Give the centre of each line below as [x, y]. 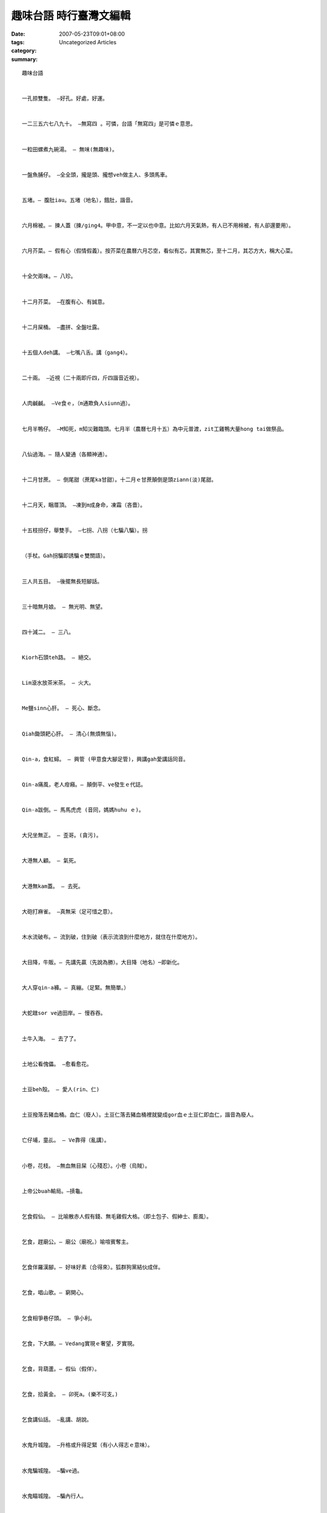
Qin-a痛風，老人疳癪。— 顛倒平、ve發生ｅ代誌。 [84, 784]
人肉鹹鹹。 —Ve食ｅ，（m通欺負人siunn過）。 [78, 403]
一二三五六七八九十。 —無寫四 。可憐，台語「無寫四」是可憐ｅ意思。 [109, 124]
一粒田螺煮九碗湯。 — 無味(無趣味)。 [70, 149]
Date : [18, 34]
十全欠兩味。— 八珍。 [49, 276]
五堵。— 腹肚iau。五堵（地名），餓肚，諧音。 [79, 200]
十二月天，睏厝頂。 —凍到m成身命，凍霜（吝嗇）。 [84, 505]
